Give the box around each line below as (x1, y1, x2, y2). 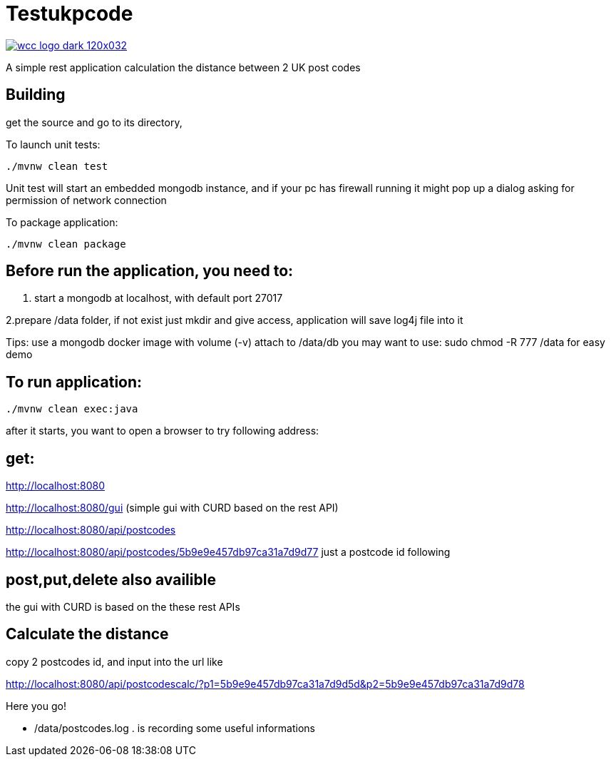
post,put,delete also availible (6, 570, 216, 589)
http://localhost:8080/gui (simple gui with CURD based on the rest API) (6, 502, 339, 514)
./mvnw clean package (6, 238, 126, 250)
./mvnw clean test (6, 160, 108, 172)
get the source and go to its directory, (6, 116, 183, 128)
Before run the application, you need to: (6, 262, 294, 280)
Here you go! (6, 699, 66, 712)
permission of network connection (6, 193, 167, 206)
